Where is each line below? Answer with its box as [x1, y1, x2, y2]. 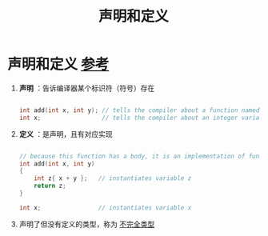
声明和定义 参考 [7, 55, 110, 74]
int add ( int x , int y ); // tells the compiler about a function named [18, 106, 260, 114]
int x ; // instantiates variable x [18, 203, 192, 212]
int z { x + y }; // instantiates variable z [34, 174, 192, 182]
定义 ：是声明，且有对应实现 [18, 129, 113, 138]
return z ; [34, 182, 66, 190]
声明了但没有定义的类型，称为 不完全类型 [18, 219, 155, 229]
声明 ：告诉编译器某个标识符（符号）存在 [18, 83, 155, 93]
